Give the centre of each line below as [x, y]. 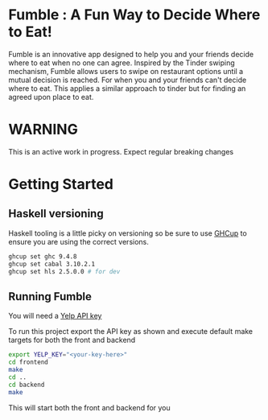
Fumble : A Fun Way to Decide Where [134, 15]
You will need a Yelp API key [55, 316]
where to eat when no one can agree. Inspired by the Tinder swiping [122, 63]
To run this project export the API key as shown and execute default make [131, 331]
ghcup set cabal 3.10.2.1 [52, 264]
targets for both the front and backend [72, 340]
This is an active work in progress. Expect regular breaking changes [121, 151]
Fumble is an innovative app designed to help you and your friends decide [131, 54]
